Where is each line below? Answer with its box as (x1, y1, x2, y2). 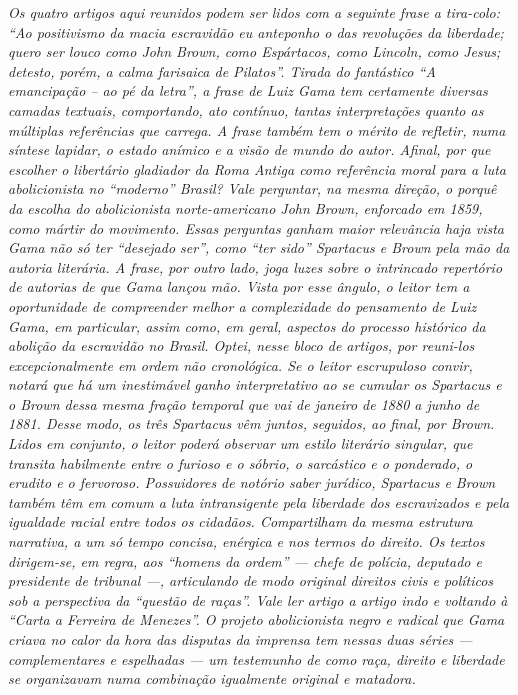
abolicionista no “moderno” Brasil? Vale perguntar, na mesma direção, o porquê (8, 178, 497, 199)
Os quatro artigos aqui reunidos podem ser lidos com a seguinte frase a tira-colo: (8, 2, 501, 22)
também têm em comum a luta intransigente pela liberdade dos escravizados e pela (8, 491, 510, 512)
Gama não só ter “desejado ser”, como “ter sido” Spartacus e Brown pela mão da (8, 237, 510, 258)
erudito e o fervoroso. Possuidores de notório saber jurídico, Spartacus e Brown (8, 472, 496, 493)
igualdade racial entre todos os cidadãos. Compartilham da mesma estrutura (8, 511, 473, 532)
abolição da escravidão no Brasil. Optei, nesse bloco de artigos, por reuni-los (8, 335, 475, 356)
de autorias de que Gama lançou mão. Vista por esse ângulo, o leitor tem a (8, 276, 470, 297)
